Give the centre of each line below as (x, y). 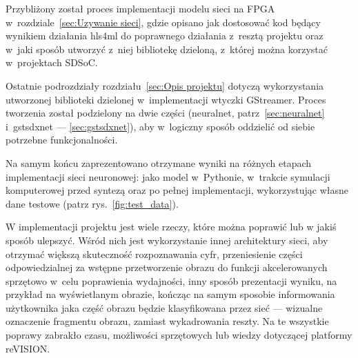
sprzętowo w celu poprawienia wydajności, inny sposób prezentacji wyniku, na (171, 280)
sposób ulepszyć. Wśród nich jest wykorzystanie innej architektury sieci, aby (167, 240)
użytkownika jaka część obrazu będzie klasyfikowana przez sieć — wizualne (164, 307)
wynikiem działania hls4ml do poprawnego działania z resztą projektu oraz (165, 36)
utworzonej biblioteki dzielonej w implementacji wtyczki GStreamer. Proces (166, 99)
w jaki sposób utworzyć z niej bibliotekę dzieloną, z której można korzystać (167, 49)
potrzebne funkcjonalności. (62, 140)
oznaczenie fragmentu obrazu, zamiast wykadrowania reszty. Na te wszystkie (167, 321)
